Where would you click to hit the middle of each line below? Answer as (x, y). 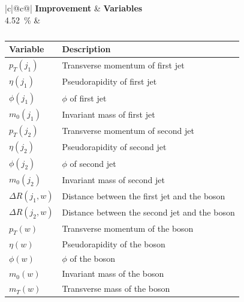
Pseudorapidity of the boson (114, 243)
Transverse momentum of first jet (123, 65)
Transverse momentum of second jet (128, 131)
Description (86, 49)
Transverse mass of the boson (116, 288)
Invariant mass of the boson (113, 273)
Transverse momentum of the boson (128, 228)
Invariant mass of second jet (113, 179)
